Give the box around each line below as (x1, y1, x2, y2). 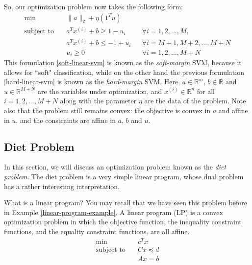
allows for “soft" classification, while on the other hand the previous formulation (4, 67, 244, 77)
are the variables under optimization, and (37, 86, 162, 96)
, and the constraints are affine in (16, 115, 116, 125)
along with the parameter (60, 96, 137, 106)
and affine (218, 105, 248, 116)
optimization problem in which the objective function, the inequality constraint (4, 217, 242, 227)
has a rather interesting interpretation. (4, 181, 120, 191)
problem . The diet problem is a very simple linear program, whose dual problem (4, 171, 244, 182)
